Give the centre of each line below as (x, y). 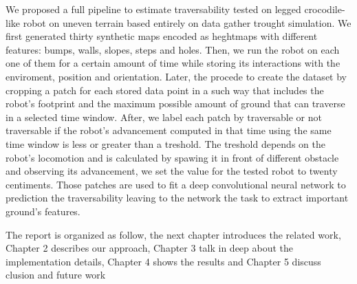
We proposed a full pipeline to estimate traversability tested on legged (153, 9)
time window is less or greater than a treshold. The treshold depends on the (165, 143)
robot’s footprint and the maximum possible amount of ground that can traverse (175, 103)
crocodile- (325, 9)
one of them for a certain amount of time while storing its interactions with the (173, 63)
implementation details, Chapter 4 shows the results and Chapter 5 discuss (163, 261)
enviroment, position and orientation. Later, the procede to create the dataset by (176, 76)
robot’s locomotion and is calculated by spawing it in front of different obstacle (172, 157)
